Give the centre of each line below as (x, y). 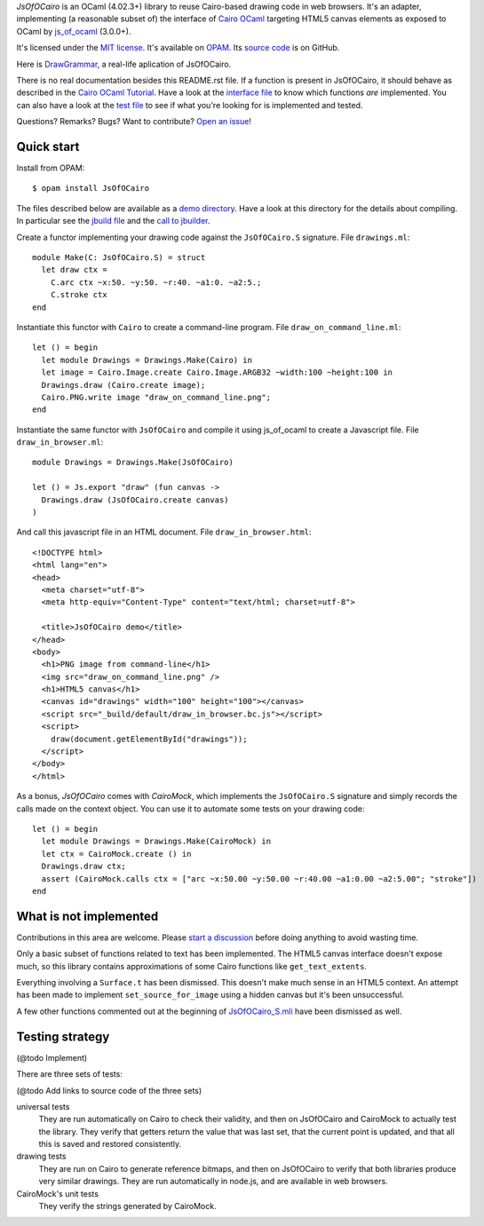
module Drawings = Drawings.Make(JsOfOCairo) (133, 463)
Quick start (48, 146)
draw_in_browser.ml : (60, 442)
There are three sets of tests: (70, 1074)
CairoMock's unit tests (58, 1193)
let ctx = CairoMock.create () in (116, 854)
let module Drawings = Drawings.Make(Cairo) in (147, 360)
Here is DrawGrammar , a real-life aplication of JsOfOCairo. (124, 64)
